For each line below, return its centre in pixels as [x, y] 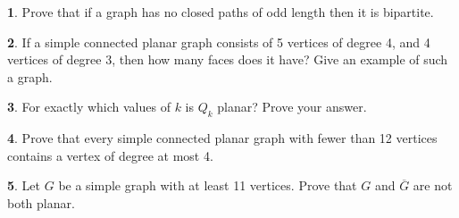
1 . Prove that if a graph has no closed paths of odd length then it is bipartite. [221, 12]
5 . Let [24, 185]
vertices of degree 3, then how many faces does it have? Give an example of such [228, 59]
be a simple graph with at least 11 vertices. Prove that [208, 185]
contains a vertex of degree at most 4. [110, 155]
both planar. [41, 202]
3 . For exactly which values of [89, 107]
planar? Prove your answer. [292, 107]
